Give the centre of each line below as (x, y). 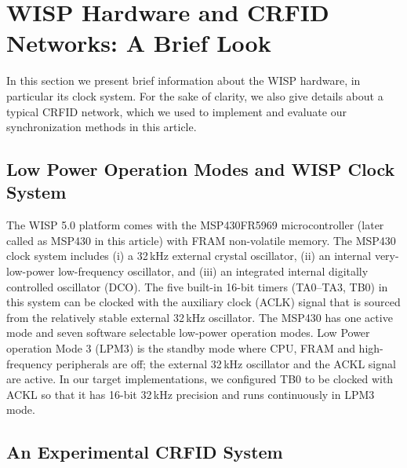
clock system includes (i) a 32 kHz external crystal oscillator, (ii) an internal (189, 256)
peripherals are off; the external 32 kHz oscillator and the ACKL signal (226, 363)
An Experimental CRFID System (145, 452)
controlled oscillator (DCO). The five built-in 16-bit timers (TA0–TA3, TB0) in (197, 286)
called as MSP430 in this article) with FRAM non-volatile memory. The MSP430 (201, 240)
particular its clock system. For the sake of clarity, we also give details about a (195, 95)
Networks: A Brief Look (139, 43)
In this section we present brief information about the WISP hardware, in (184, 80)
